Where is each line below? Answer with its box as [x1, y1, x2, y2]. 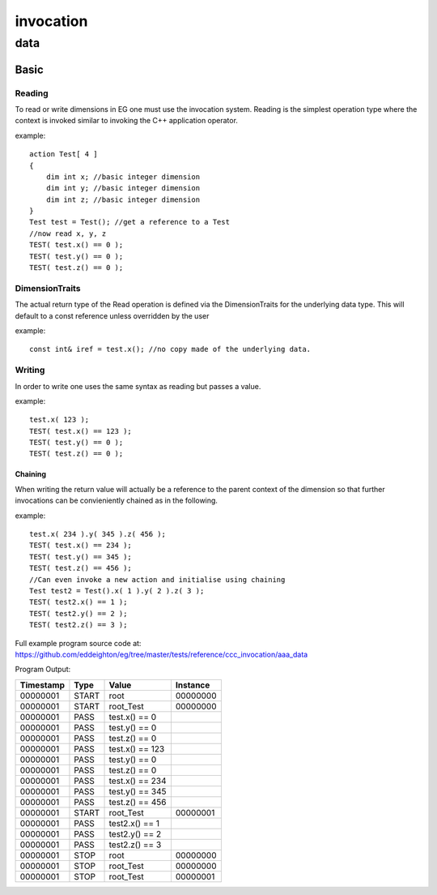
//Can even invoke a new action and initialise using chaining [29, 575, 286, 584]
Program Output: [15, 665, 71, 674]
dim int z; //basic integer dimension [45, 195, 201, 204]
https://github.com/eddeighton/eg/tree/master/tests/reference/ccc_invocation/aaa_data [15, 649, 308, 659]
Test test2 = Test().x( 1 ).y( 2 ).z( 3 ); [29, 586, 205, 595]
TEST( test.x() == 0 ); [29, 240, 124, 250]
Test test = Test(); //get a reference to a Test [29, 217, 231, 227]
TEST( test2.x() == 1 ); [29, 597, 128, 607]
